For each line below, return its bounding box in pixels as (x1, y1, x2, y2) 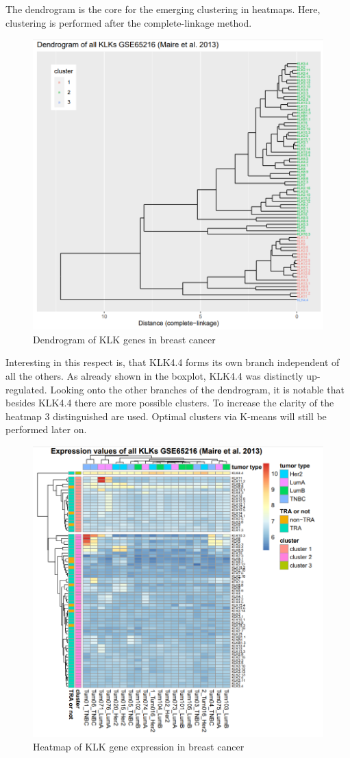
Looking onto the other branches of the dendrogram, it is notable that (50, 382, 345, 396)
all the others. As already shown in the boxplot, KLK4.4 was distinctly (5, 368, 303, 382)
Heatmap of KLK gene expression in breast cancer (33, 739, 245, 754)
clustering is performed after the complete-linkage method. (5, 15, 252, 29)
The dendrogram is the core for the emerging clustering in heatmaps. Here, (5, 2, 321, 16)
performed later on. (5, 422, 87, 437)
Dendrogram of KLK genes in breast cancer (33, 332, 216, 346)
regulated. (5, 382, 47, 396)
